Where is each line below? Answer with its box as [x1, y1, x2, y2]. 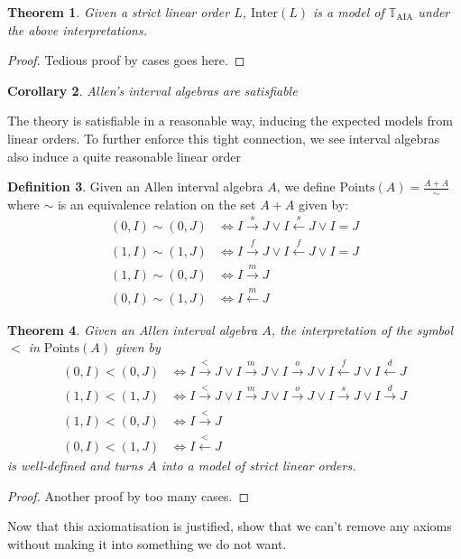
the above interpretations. [7, 20, 147, 39]
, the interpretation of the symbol [271, 320, 454, 339]
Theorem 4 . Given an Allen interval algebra [7, 320, 258, 339]
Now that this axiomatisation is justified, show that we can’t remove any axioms [7, 517, 452, 536]
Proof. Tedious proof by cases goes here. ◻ [7, 51, 245, 70]
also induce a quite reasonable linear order [7, 146, 241, 165]
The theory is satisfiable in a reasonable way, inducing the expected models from [7, 111, 453, 130]
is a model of [313, 3, 384, 21]
